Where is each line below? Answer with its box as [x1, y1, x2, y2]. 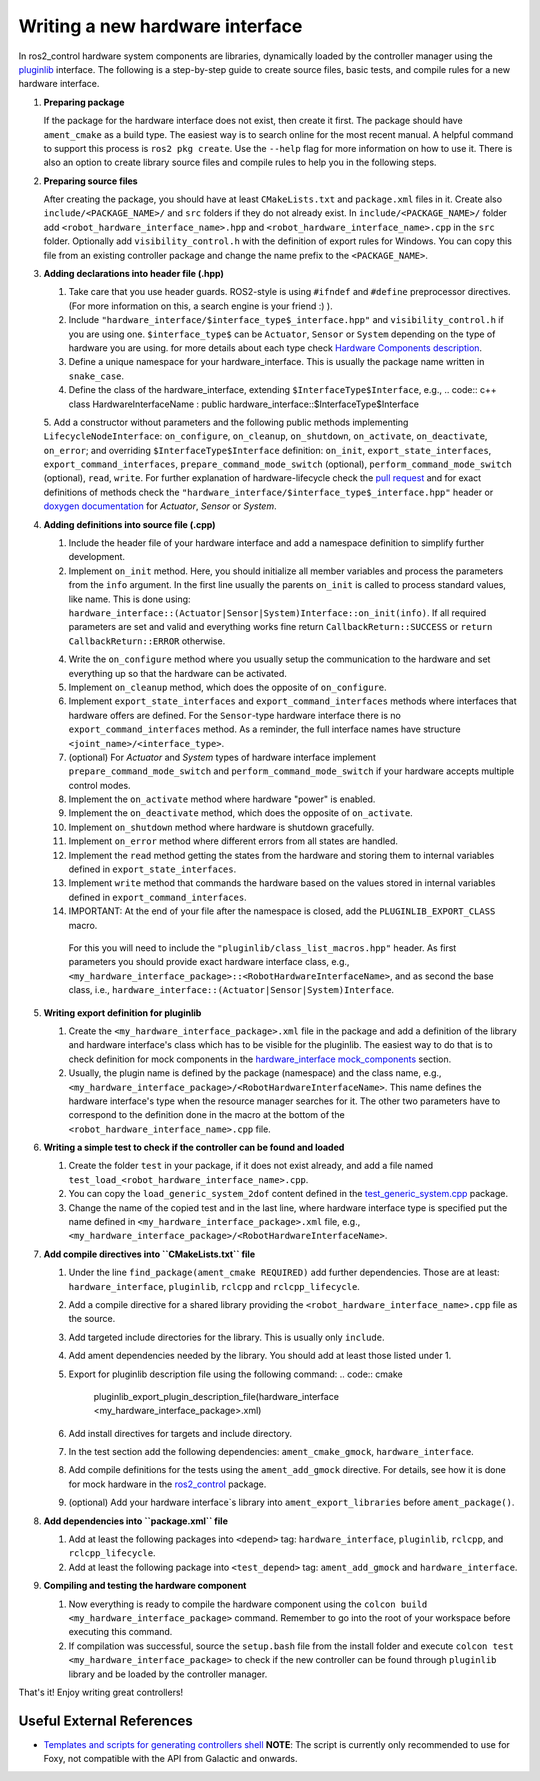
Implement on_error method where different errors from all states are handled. [68, 835, 399, 847]
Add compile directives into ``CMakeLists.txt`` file [43, 1248, 256, 1260]
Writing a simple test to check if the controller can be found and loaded [43, 1141, 345, 1154]
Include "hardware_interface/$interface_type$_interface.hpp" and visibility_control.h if [68, 314, 504, 326]
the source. [68, 1313, 116, 1325]
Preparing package [43, 96, 125, 108]
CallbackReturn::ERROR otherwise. [68, 635, 226, 647]
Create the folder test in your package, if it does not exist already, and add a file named [68, 1160, 434, 1172]
